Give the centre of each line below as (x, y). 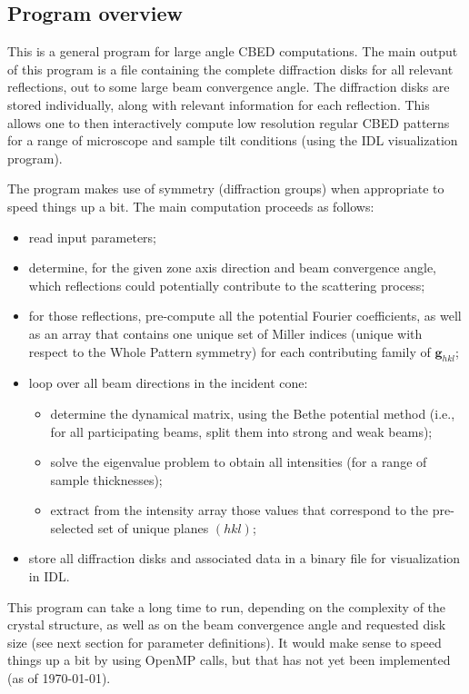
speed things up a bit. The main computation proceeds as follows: (191, 206)
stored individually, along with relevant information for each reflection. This (219, 104)
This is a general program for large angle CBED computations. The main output (233, 51)
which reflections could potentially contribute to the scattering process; (227, 285)
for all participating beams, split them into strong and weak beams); (241, 431)
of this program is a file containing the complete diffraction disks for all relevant (230, 69)
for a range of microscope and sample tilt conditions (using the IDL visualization (233, 140)
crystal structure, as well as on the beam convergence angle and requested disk (227, 625)
